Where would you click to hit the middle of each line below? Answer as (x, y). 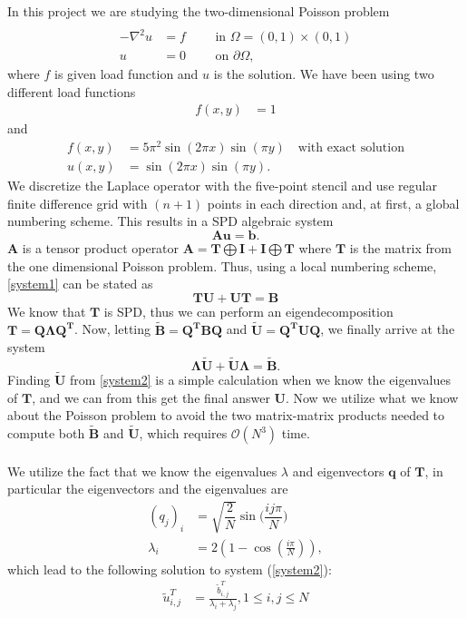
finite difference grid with (78, 203)
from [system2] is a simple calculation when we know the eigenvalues (260, 380)
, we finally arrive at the (388, 329)
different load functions (72, 91)
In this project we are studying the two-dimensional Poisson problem (199, 11)
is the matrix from (400, 247)
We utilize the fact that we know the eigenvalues (142, 471)
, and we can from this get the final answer (151, 397)
